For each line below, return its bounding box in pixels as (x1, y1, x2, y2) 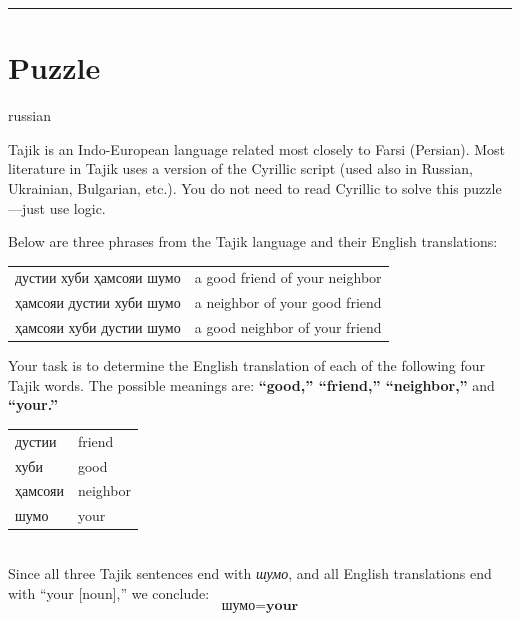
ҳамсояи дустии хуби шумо (15, 292, 181, 313)
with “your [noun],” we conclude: (8, 582, 210, 603)
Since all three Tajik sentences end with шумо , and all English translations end (8, 562, 492, 583)
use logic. (49, 197, 106, 218)
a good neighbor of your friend (194, 317, 382, 338)
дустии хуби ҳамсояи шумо (15, 267, 181, 288)
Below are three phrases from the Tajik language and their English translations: (8, 231, 498, 252)
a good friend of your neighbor (194, 267, 382, 288)
